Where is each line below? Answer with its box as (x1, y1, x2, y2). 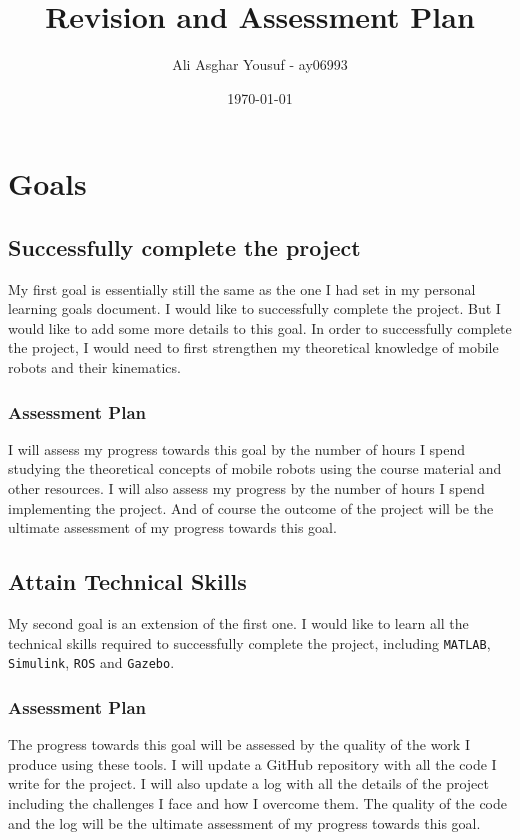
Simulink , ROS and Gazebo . (8, 652, 175, 673)
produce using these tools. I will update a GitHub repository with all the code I (8, 753, 497, 774)
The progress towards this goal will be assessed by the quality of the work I (8, 734, 470, 755)
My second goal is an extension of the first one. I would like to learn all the (8, 613, 469, 634)
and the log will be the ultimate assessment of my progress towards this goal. (8, 812, 481, 833)
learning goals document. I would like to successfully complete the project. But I (8, 298, 501, 319)
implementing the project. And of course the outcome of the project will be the (8, 497, 494, 518)
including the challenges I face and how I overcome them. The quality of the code (8, 792, 508, 813)
